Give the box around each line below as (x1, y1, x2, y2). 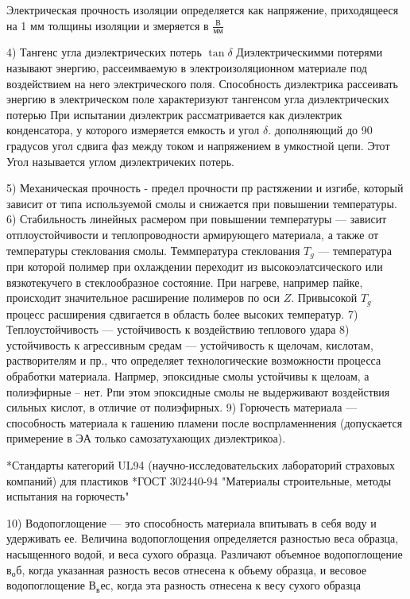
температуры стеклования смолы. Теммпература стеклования (6, 242, 300, 258)
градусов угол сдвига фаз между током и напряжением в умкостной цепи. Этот (6, 137, 390, 153)
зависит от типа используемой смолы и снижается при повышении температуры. (6, 195, 397, 211)
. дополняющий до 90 (268, 122, 373, 138)
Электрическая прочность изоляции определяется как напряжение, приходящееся (6, 2, 399, 17)
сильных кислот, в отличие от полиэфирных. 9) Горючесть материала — (6, 399, 358, 415)
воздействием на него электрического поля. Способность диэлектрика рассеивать (6, 75, 398, 91)
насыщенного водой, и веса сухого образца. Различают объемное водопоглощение (6, 545, 403, 562)
